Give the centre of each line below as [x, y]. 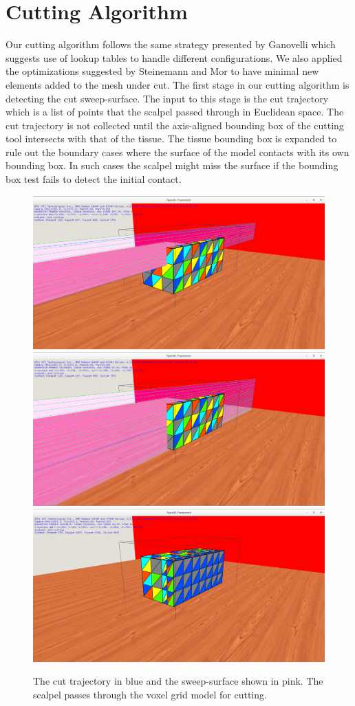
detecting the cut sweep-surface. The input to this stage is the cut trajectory [167, 98]
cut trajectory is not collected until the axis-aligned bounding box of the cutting [175, 125]
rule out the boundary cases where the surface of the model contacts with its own [177, 152]
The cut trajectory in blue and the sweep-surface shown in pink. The [178, 681]
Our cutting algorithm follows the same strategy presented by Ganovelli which [171, 44]
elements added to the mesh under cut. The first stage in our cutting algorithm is [177, 84]
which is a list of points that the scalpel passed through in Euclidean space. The [175, 112]
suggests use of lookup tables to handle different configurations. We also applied [174, 57]
